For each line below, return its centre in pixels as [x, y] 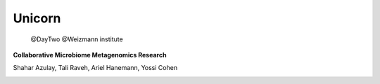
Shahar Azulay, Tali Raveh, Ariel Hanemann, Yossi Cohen [95, 68]
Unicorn [37, 18]
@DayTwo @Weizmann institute [77, 39]
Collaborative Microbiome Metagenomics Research [90, 55]
